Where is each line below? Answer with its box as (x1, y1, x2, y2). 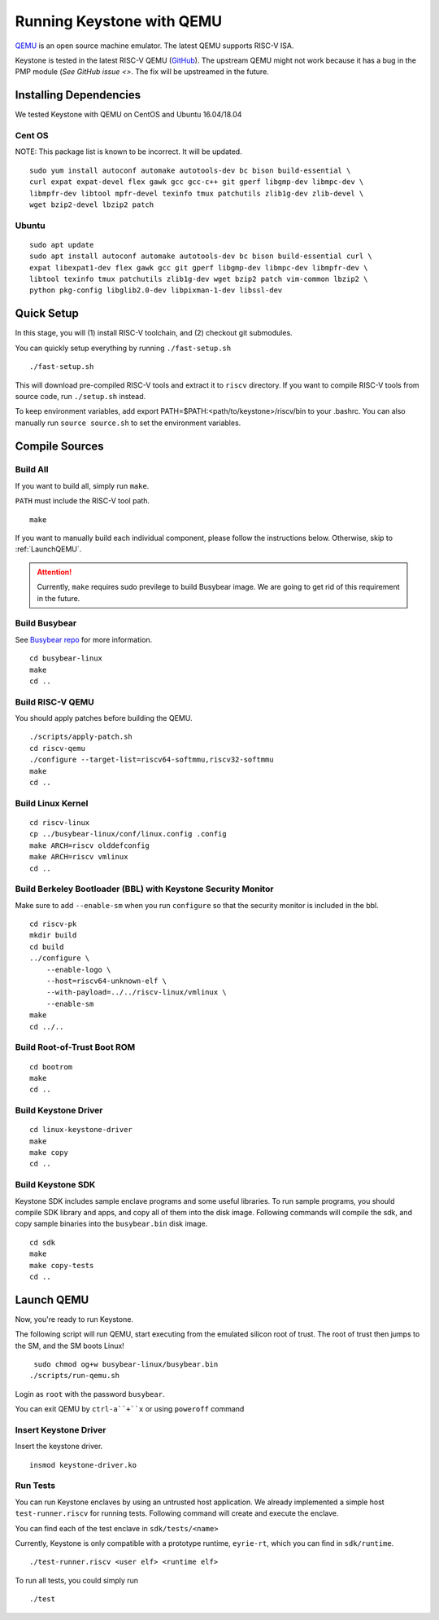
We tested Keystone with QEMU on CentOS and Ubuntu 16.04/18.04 (15, 110, 242, 120)
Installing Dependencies (15, 88, 141, 102)
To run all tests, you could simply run (15, 1575, 138, 1585)
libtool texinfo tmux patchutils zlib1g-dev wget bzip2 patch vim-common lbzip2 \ (29, 274, 368, 284)
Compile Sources (15, 439, 105, 453)
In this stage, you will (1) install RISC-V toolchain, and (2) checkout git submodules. (15, 328, 293, 338)
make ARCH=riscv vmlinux (29, 852, 128, 862)
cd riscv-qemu (29, 744, 85, 753)
